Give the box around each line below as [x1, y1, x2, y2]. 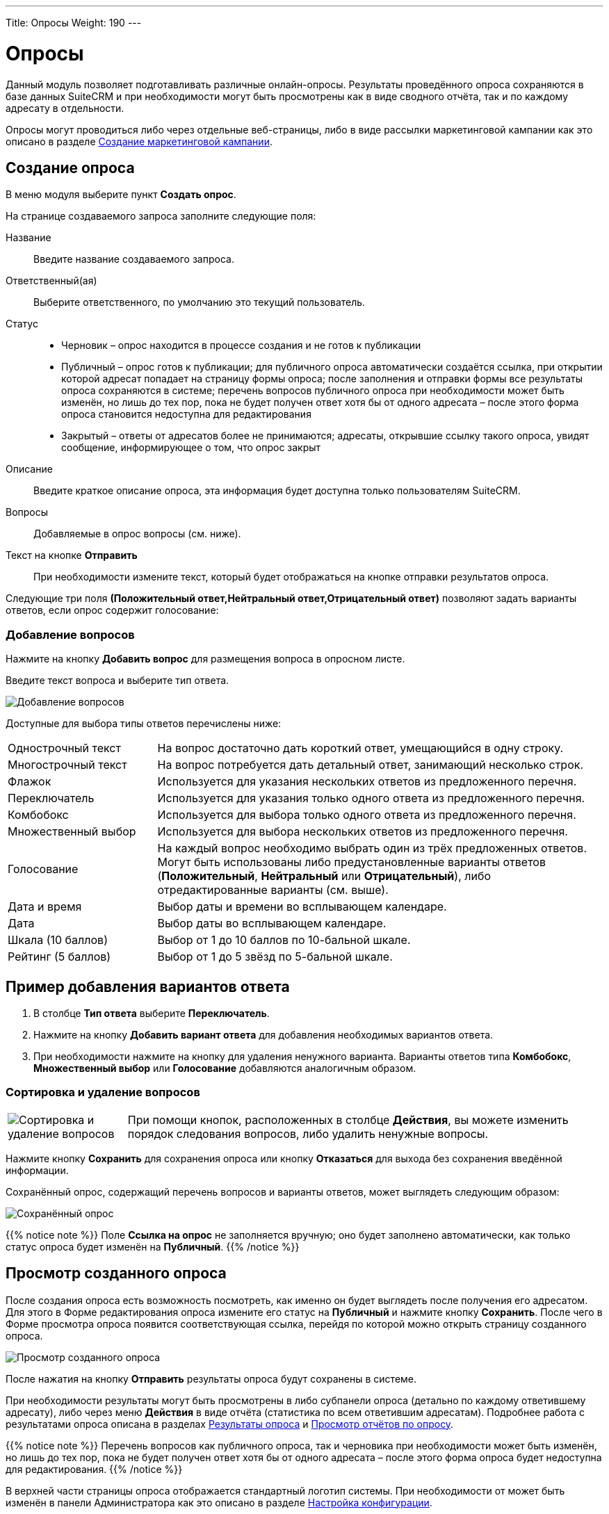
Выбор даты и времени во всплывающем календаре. [157, 900, 447, 914]
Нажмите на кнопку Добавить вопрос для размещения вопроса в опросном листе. [6, 653, 405, 665]
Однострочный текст [8, 741, 121, 756]
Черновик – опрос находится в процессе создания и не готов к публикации [61, 339, 421, 352]
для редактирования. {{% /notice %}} [6, 1463, 183, 1475]
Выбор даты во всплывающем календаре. [157, 916, 387, 931]
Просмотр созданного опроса [6, 1264, 227, 1283]
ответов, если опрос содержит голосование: [6, 604, 219, 617]
